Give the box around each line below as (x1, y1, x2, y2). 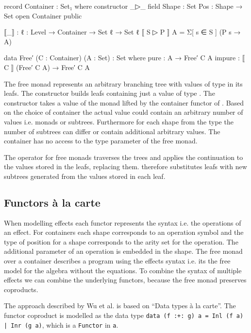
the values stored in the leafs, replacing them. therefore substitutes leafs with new (4, 161, 247, 172)
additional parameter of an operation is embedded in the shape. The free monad (4, 246, 243, 256)
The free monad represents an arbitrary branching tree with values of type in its (4, 78, 243, 88)
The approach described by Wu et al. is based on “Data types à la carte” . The (4, 300, 236, 311)
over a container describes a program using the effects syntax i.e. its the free (4, 256, 231, 266)
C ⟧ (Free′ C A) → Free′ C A (4, 62, 90, 72)
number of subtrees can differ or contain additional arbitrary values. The (4, 126, 220, 136)
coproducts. (4, 284, 38, 294)
